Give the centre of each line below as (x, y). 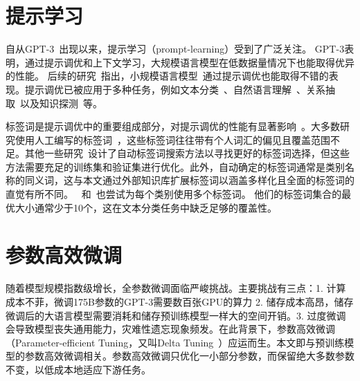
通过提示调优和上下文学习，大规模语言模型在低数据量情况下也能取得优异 (189, 62)
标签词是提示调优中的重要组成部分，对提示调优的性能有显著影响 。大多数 (173, 126)
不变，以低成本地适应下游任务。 (78, 369)
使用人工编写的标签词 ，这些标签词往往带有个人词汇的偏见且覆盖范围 (172, 139)
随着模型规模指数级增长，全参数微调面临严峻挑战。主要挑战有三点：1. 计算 (176, 288)
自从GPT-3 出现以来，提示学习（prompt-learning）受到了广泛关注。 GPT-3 (175, 49)
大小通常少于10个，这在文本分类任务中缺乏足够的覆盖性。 (146, 207)
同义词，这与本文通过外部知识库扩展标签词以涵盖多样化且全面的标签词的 (189, 180)
